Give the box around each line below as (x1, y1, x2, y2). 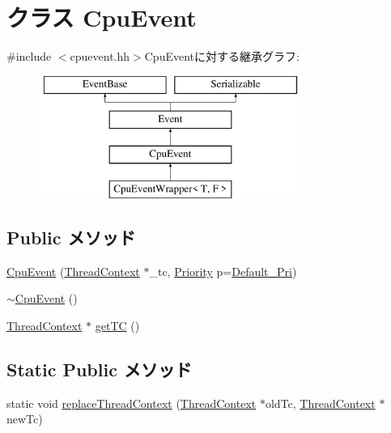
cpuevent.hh (70, 48, 130, 65)
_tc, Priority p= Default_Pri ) (149, 262, 297, 279)
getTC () (95, 316, 140, 333)
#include (6, 48, 52, 65)
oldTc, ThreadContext (265, 394, 376, 411)
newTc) (6, 410, 43, 427)
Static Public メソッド (6, 356, 192, 381)
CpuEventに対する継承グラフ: (144, 48, 300, 65)
